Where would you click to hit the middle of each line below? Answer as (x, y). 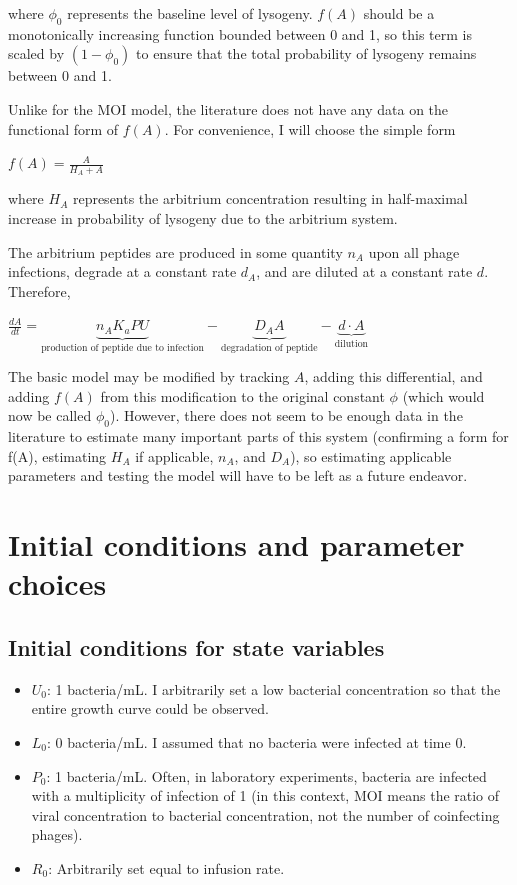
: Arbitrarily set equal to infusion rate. (166, 867)
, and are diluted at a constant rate (364, 271)
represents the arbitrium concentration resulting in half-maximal (270, 198)
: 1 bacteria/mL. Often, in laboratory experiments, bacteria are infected (266, 775)
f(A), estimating (57, 455)
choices (57, 583)
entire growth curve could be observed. (150, 708)
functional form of (63, 128)
